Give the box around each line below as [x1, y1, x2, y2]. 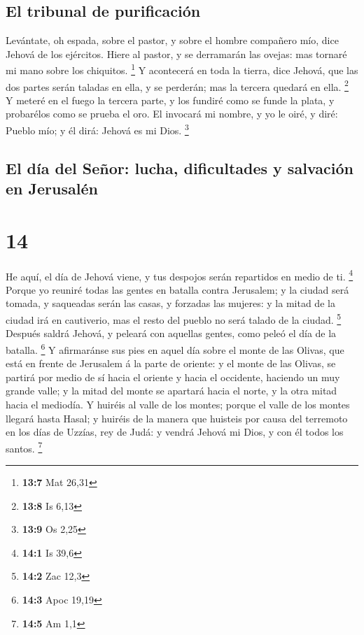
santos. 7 [6, 438, 43, 455]
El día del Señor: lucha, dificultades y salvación [6, 157, 353, 178]
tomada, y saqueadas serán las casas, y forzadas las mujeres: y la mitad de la [6, 296, 335, 311]
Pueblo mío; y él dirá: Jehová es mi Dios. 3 [6, 121, 189, 137]
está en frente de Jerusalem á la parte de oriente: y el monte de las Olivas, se [6, 356, 336, 371]
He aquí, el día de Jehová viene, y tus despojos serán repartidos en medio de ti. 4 [6, 266, 353, 283]
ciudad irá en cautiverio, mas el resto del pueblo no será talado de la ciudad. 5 [6, 311, 342, 327]
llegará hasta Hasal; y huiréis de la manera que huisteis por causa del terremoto [6, 411, 348, 425]
